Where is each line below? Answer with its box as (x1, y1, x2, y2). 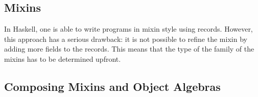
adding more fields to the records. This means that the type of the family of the (4, 43, 254, 54)
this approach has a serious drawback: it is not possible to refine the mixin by (4, 33, 247, 44)
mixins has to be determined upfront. (4, 53, 121, 64)
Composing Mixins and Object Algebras (4, 78, 221, 94)
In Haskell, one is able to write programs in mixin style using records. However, (4, 23, 253, 34)
